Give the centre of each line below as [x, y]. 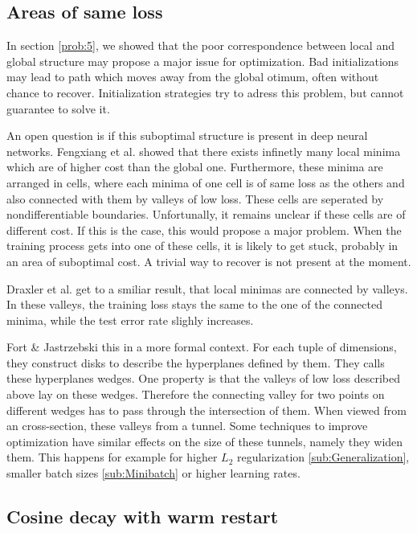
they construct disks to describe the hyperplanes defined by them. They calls [196, 362]
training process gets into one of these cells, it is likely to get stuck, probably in [202, 246]
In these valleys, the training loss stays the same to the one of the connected [194, 304]
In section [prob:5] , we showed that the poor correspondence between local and [200, 45]
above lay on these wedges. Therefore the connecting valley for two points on [196, 394]
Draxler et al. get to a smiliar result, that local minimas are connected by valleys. [207, 288]
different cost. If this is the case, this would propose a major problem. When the [204, 230]
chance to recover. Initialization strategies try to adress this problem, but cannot [205, 92]
